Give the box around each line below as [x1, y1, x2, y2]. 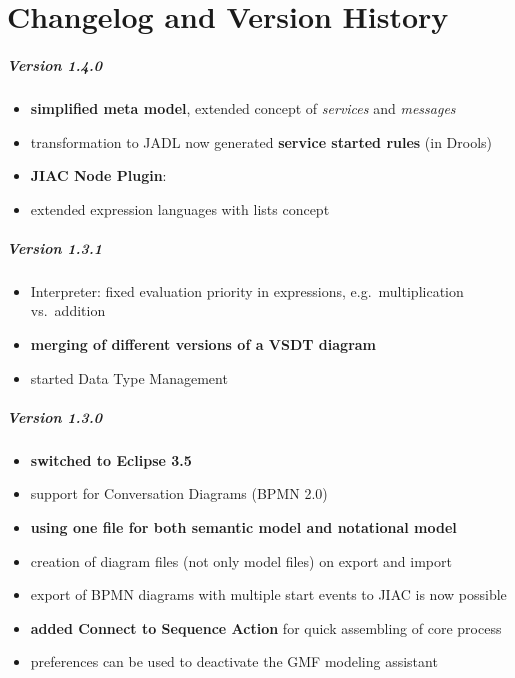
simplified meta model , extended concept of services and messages [30, 97, 456, 118]
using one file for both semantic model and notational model [30, 517, 457, 537]
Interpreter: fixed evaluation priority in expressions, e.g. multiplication [30, 280, 464, 301]
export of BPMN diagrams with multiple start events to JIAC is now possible [30, 584, 507, 605]
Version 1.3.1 [7, 237, 103, 258]
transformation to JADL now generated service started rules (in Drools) [30, 131, 493, 152]
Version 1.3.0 [7, 406, 103, 427]
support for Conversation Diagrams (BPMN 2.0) [30, 483, 328, 504]
